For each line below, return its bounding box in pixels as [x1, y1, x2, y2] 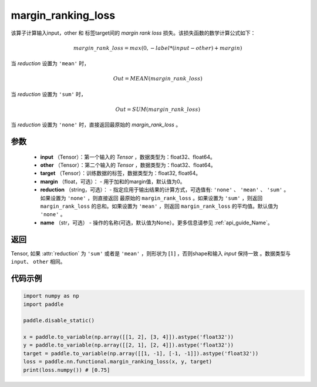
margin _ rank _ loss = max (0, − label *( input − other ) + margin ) [73, 45, 242, 51]
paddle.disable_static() [23, 317, 95, 324]
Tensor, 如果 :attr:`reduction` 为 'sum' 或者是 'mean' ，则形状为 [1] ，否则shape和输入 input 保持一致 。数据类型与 [11, 250, 291, 257]
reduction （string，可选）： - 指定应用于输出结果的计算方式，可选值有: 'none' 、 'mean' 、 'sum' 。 [40, 186, 289, 193]
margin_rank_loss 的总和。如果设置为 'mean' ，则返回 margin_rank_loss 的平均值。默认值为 [40, 203, 278, 210]
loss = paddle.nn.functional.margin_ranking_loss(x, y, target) [23, 358, 213, 365]
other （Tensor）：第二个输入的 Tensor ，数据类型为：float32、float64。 [40, 161, 217, 169]
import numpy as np [23, 292, 79, 299]
